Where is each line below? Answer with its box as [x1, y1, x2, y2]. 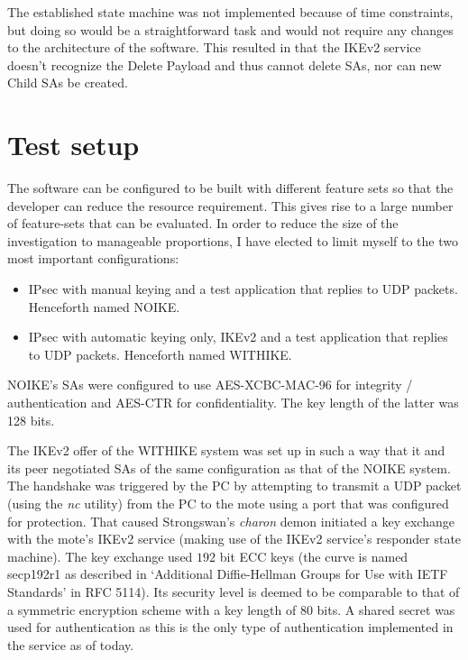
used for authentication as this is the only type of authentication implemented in [7, 618, 454, 637]
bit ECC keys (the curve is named [219, 546, 408, 565]
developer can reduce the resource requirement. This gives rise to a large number [7, 196, 454, 215]
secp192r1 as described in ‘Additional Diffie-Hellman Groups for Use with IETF [7, 564, 448, 583]
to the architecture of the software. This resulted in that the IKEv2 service [7, 38, 421, 57]
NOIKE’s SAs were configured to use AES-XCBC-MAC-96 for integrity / [7, 375, 413, 394]
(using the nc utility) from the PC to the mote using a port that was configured [7, 494, 449, 512]
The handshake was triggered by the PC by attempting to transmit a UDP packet [7, 476, 462, 495]
